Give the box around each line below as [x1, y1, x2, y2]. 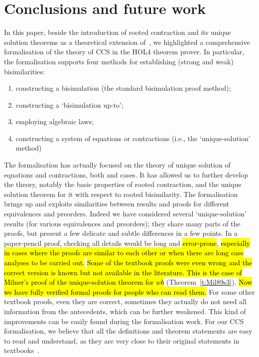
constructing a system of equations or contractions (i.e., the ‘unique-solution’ [15, 133, 251, 143]
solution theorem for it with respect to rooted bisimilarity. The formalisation [4, 188, 238, 199]
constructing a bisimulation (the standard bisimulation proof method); [15, 83, 231, 93]
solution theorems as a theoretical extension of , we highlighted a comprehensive [4, 36, 250, 47]
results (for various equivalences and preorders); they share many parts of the [4, 218, 241, 228]
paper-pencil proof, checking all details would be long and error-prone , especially [4, 237, 250, 248]
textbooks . [4, 345, 39, 356]
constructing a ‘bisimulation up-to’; [15, 99, 124, 110]
